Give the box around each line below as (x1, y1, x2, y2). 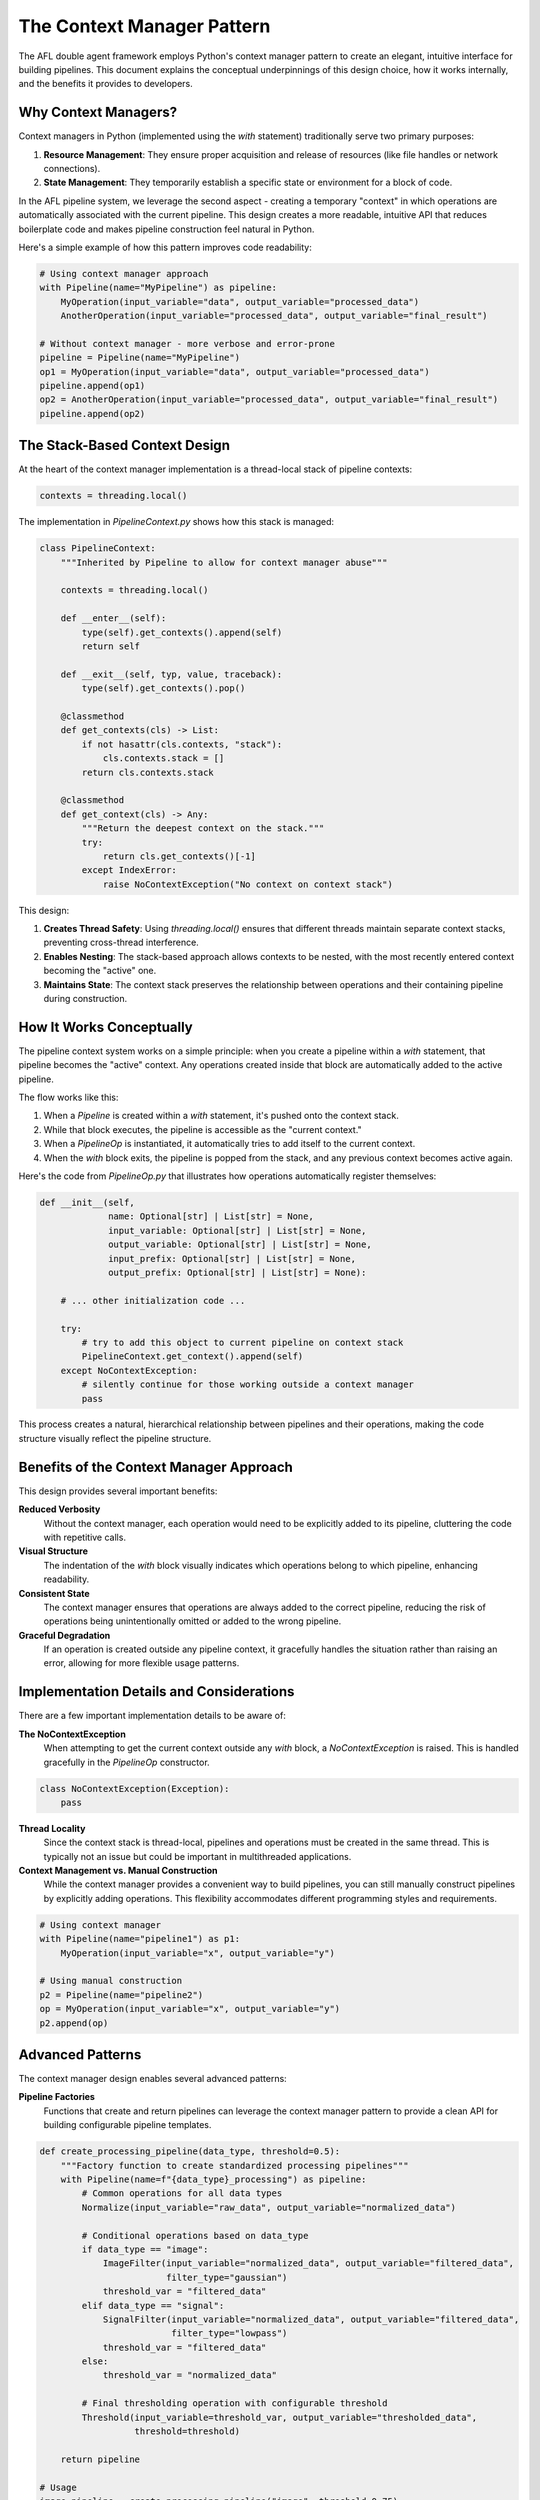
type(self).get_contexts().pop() (81, 683, 246, 694)
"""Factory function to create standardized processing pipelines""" (60, 2160, 409, 2171)
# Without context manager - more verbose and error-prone (39, 338, 335, 349)
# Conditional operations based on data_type (81, 2230, 309, 2241)
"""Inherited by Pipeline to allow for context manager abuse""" (60, 556, 388, 568)
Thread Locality (18, 1822, 86, 1834)
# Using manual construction (39, 1975, 183, 1987)
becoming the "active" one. (43, 965, 157, 977)
